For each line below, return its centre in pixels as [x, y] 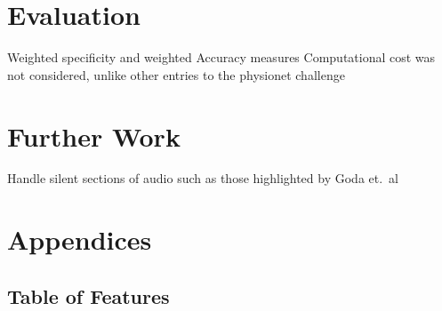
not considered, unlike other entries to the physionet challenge [176, 74]
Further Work [94, 136]
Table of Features [88, 295]
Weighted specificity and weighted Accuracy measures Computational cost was [221, 57]
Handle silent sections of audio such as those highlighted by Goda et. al [203, 178]
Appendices [80, 239]
